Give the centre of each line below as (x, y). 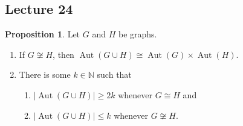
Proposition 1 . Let (43, 34)
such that (114, 74)
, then (63, 54)
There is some (45, 74)
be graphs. (138, 34)
